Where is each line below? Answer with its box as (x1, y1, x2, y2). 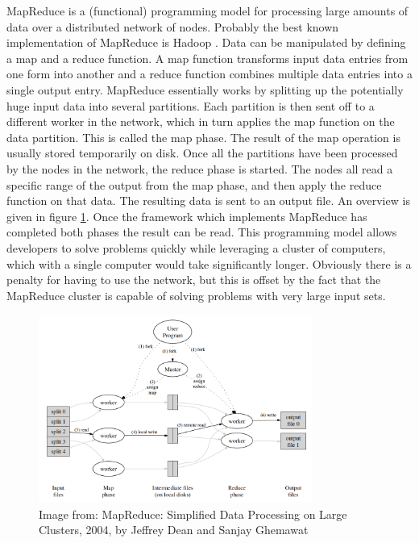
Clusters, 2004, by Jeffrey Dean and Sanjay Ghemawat (39, 521, 309, 538)
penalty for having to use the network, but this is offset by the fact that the (6, 271, 381, 288)
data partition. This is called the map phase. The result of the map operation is (6, 128, 400, 145)
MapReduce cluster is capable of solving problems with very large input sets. (6, 286, 386, 303)
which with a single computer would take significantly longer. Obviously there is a (6, 255, 412, 272)
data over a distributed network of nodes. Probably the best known (6, 18, 339, 35)
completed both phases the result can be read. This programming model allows (6, 223, 397, 240)
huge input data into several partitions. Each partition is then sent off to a (6, 97, 375, 114)
